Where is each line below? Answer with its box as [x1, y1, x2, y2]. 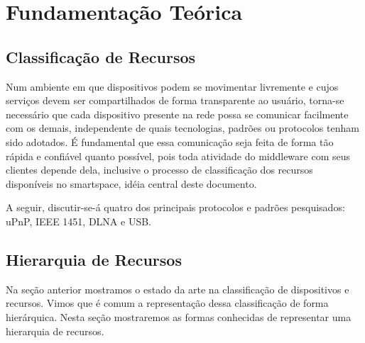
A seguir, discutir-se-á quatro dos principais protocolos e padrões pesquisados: [6, 200, 345, 215]
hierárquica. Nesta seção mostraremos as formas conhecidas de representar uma [6, 309, 352, 324]
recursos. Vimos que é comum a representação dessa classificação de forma [6, 296, 329, 310]
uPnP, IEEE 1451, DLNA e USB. [6, 213, 151, 228]
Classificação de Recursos [6, 45, 196, 67]
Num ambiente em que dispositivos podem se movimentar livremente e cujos [6, 79, 339, 94]
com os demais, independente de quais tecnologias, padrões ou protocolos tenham [6, 120, 359, 135]
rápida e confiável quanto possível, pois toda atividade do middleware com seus [6, 148, 351, 163]
